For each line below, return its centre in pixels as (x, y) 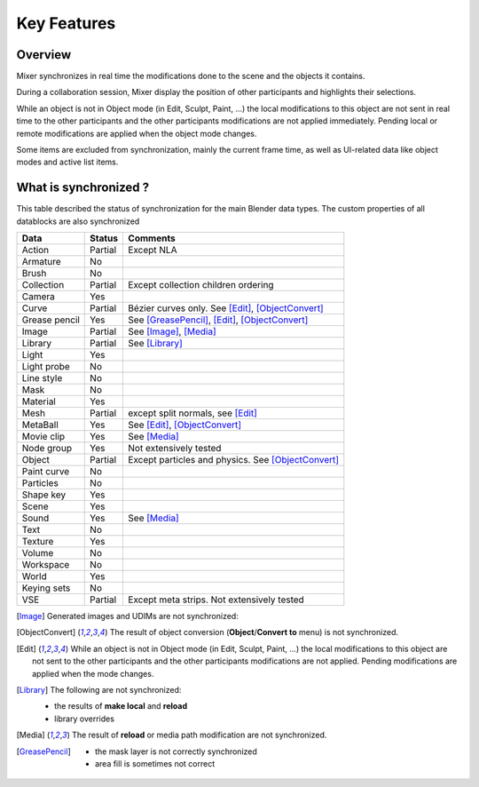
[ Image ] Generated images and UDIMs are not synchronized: (127, 616)
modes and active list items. (67, 162)
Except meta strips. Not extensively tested (216, 600)
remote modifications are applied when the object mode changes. (137, 133)
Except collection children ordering (201, 285)
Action (35, 250)
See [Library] (156, 344)
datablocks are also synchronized (78, 221)
